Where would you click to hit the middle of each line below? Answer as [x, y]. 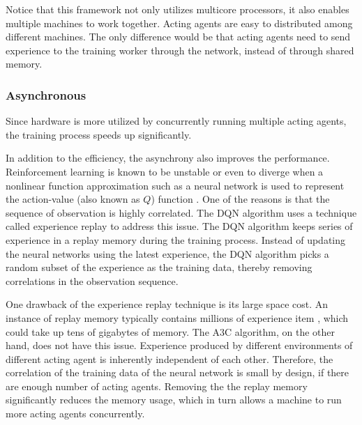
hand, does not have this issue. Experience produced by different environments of [179, 345]
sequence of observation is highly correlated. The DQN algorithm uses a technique [181, 212]
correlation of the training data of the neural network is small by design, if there [178, 372]
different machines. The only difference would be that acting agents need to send [178, 37]
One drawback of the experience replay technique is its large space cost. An [167, 304]
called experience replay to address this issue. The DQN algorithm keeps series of [179, 226]
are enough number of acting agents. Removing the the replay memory [157, 386]
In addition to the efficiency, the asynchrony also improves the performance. [168, 158]
